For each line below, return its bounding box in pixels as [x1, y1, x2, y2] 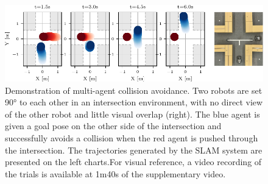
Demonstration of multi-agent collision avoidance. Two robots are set [5, 83, 263, 96]
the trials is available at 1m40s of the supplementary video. [5, 167, 226, 180]
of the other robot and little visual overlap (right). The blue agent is [5, 107, 260, 120]
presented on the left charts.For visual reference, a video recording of [5, 155, 262, 168]
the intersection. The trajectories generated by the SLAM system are [5, 143, 263, 156]
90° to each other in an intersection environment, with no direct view [5, 96, 263, 108]
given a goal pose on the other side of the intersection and [5, 119, 222, 132]
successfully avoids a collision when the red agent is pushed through [5, 132, 258, 144]
